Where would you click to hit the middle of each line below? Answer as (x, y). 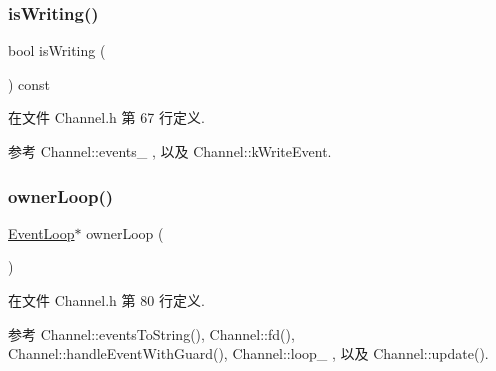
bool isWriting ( (57, 50)
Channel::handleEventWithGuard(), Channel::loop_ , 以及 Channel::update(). (248, 353)
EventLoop (41, 232)
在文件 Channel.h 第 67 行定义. (106, 117)
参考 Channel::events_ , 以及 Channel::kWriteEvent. (170, 151)
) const (29, 83)
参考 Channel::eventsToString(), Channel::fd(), (151, 333)
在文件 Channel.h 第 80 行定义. (106, 300)
